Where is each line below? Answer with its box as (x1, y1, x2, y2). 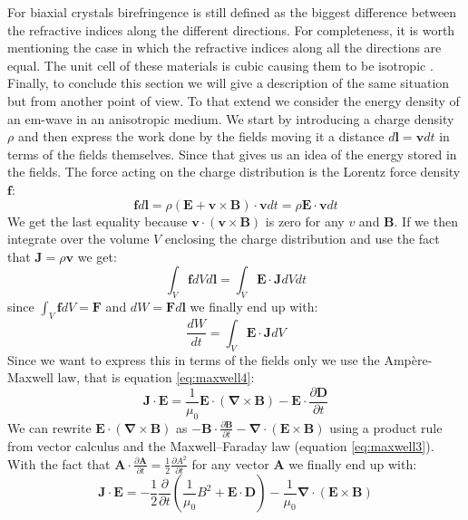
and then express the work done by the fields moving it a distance (17, 127, 385, 146)
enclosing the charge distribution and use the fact (164, 229, 440, 248)
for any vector (191, 454, 269, 473)
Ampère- (384, 350, 433, 369)
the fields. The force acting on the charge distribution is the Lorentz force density (7, 162, 461, 181)
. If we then (394, 211, 458, 230)
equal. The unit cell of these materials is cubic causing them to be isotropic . (7, 55, 434, 74)
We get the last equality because (7, 211, 188, 230)
